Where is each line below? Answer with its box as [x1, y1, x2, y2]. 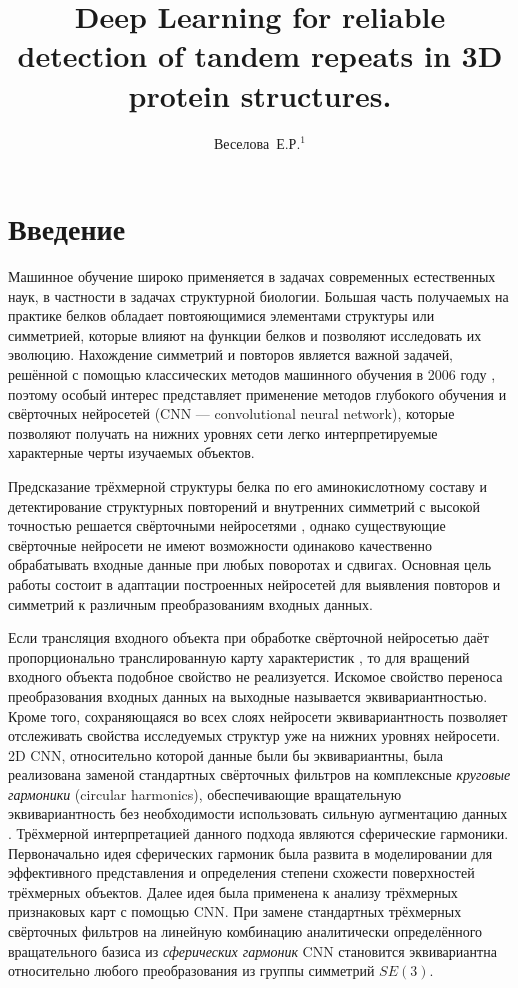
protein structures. [128, 74, 392, 115]
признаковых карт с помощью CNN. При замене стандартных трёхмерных [8, 901, 462, 922]
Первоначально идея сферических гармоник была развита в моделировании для [8, 842, 493, 863]
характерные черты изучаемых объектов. [8, 442, 255, 463]
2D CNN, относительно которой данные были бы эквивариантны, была [8, 744, 443, 765]
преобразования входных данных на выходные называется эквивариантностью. [8, 685, 488, 706]
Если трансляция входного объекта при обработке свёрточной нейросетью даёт [8, 627, 489, 648]
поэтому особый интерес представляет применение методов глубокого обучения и [8, 383, 507, 404]
